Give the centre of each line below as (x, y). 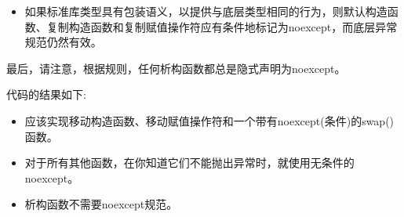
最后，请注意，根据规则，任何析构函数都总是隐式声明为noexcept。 (176, 68)
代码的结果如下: (46, 94)
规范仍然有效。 (63, 42)
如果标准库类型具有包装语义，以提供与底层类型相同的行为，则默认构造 (206, 11)
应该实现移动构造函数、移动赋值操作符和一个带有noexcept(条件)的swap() (209, 120)
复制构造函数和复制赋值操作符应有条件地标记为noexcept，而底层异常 (222, 26)
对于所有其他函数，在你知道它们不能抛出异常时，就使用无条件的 (189, 163)
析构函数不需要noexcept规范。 (101, 204)
